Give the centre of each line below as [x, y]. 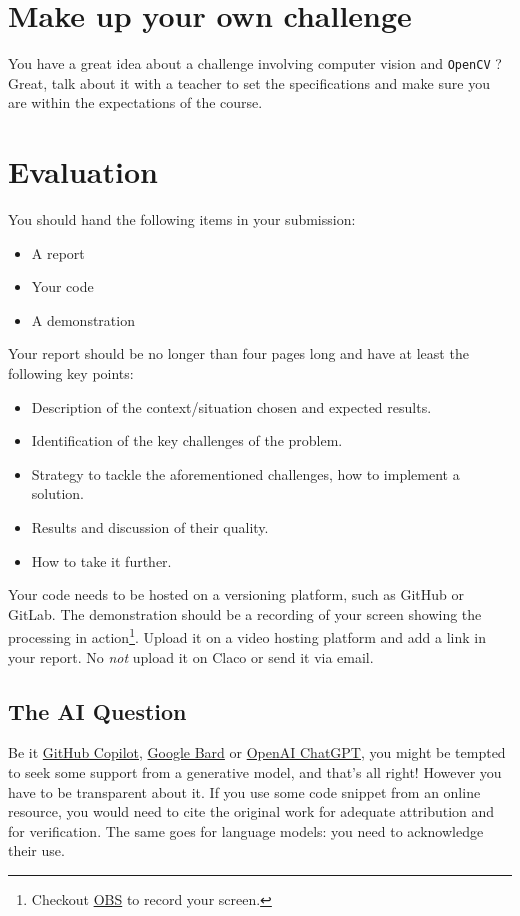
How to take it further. [101, 560]
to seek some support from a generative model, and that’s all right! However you [255, 772]
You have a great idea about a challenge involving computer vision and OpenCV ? [255, 63]
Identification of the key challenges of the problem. [187, 440]
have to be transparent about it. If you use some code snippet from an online [244, 791]
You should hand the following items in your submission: [182, 219]
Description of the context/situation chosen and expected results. [231, 406]
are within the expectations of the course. [135, 102]
